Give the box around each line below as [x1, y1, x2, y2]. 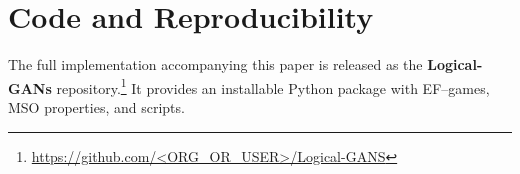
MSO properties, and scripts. [8, 96, 185, 117]
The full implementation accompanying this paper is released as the [8, 54, 423, 75]
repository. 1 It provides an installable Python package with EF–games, [56, 74, 490, 98]
